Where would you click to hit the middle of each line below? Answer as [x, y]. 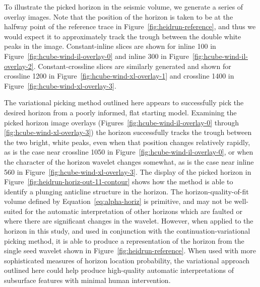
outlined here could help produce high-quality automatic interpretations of [119, 270]
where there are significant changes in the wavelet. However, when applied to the [129, 221]
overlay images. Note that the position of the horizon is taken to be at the [119, 16]
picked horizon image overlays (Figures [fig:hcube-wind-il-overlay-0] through [122, 122]
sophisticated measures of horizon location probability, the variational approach [127, 260]
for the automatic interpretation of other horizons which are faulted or [134, 211]
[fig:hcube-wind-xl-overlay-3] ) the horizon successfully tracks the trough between [128, 132]
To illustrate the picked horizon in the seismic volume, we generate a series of [124, 7]
